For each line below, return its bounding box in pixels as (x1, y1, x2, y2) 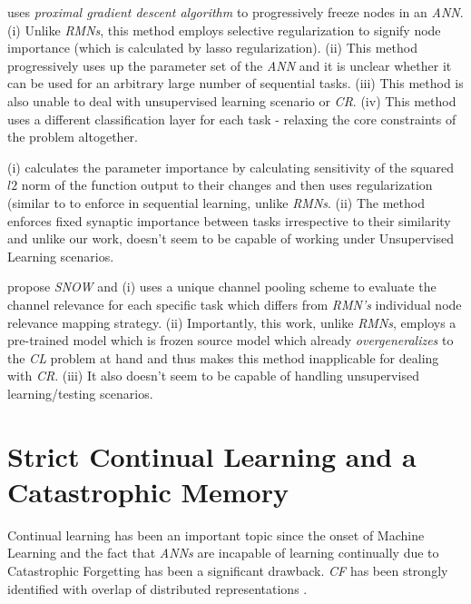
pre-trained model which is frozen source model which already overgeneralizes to (7, 331, 454, 350)
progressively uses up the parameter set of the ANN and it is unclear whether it (7, 55, 452, 74)
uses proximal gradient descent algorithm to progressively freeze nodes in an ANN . (7, 3, 464, 21)
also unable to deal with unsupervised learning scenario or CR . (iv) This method (7, 91, 456, 110)
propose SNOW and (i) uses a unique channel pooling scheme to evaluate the (7, 277, 437, 296)
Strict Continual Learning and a (7, 437, 417, 474)
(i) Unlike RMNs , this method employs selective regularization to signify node (7, 20, 441, 39)
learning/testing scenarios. (7, 383, 153, 402)
